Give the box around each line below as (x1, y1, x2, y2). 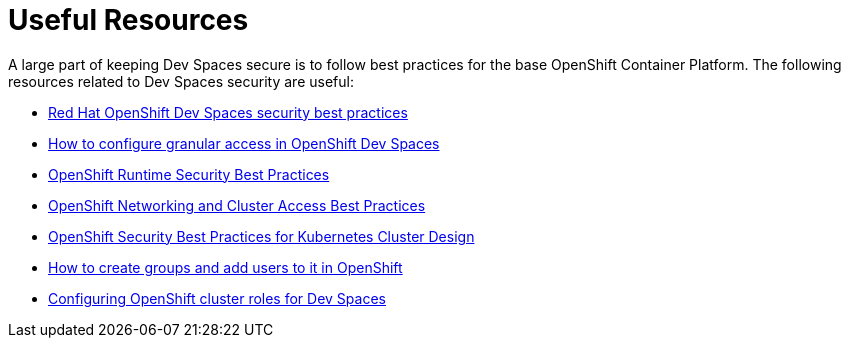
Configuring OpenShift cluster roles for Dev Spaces (48, 289, 386, 307)
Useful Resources (8, 3, 249, 37)
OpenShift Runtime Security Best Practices (48, 165, 330, 183)
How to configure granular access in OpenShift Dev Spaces (48, 134, 440, 152)
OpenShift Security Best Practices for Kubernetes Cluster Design (48, 227, 475, 245)
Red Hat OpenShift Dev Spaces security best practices (48, 103, 408, 121)
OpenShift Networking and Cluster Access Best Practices (48, 196, 426, 214)
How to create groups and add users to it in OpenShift (48, 258, 403, 276)
